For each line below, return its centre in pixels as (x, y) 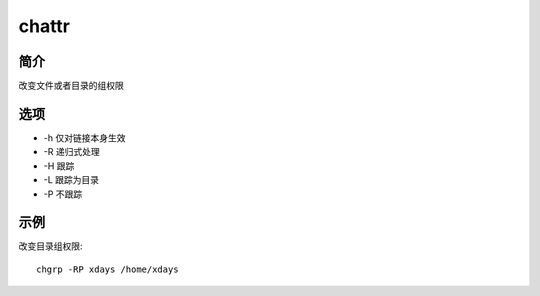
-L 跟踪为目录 (71, 180)
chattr (44, 26)
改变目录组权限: (51, 246)
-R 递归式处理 (71, 152)
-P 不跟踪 (63, 194)
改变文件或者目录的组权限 (71, 86)
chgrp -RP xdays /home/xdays (107, 269)
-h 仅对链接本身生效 (84, 137)
